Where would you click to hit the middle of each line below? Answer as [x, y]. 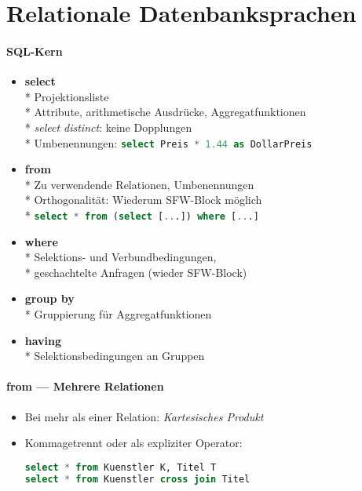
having [43, 340]
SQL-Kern [35, 51]
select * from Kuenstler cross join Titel [137, 479]
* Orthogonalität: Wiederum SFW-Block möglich [143, 200]
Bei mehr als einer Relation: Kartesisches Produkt [144, 416]
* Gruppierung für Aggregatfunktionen [118, 314]
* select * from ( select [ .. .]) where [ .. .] [142, 215]
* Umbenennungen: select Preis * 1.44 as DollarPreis [168, 142]
